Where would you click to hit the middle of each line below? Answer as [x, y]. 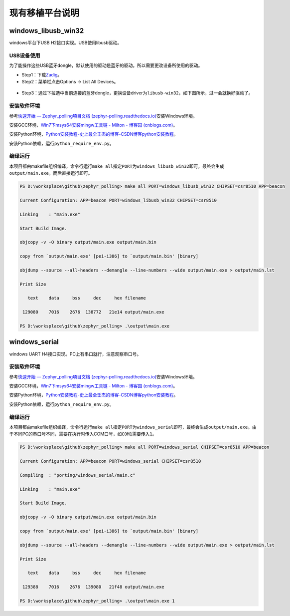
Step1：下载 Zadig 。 [42, 74]
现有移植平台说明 [44, 13]
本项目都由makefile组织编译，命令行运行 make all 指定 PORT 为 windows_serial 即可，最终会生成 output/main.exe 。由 [133, 427]
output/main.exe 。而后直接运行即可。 [51, 173]
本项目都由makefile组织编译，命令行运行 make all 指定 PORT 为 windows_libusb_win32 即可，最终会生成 [117, 166]
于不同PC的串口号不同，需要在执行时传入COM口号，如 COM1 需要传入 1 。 [83, 434]
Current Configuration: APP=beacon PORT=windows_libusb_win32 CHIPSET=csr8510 [118, 200]
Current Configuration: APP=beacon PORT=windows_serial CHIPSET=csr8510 [110, 461]
